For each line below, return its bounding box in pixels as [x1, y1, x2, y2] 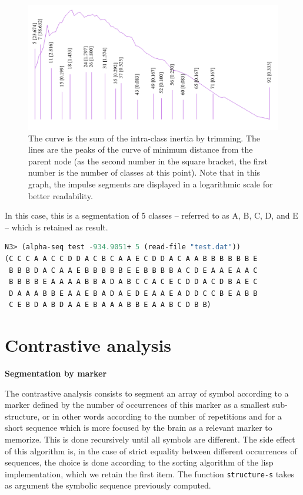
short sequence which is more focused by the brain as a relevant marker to [5, 421, 272, 434]
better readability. [28, 189, 93, 202]
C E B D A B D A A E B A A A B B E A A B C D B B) [9, 301, 211, 309]
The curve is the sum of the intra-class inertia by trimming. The [28, 131, 260, 144]
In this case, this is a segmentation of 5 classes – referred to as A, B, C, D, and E [5, 209, 298, 222]
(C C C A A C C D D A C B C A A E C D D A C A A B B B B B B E [5, 254, 258, 263]
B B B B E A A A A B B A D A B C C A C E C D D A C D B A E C [9, 278, 258, 286]
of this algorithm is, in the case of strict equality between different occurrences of [5, 444, 297, 457]
